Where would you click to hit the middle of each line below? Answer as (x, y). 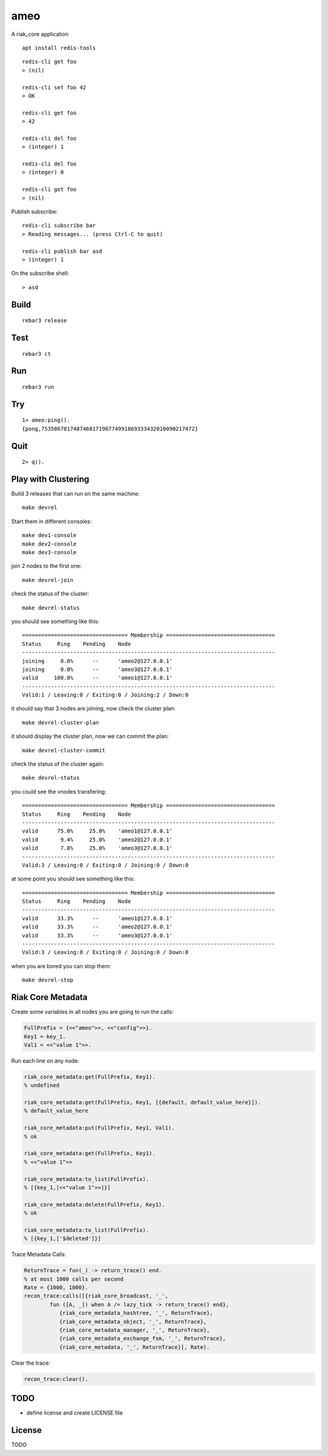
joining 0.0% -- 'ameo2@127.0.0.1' (97, 661)
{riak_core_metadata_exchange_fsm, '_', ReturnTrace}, (142, 1339)
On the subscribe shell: (40, 273)
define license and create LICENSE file (75, 1413)
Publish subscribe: (34, 211)
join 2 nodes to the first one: (46, 566)
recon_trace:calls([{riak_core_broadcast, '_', (96, 1296)
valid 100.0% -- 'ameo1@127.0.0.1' (97, 678)
